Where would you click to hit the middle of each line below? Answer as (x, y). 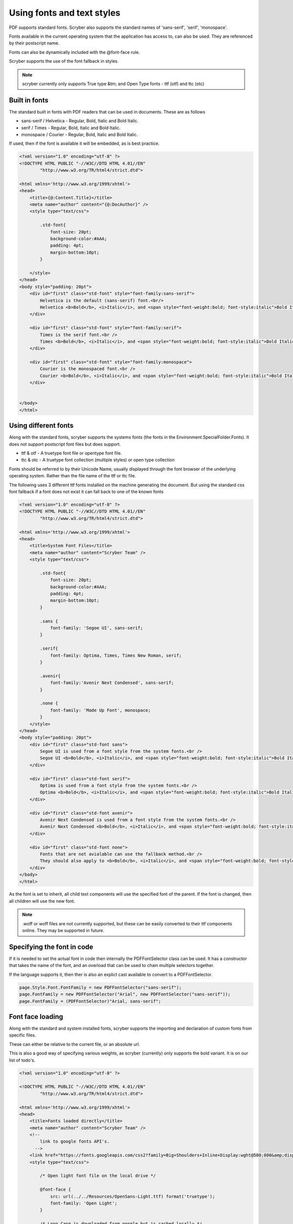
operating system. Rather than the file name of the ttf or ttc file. (73, 476)
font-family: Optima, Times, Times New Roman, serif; (116, 655)
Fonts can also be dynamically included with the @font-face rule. (74, 52)
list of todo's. (22, 1060)
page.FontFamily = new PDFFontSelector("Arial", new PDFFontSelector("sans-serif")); (125, 994)
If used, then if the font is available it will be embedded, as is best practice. (84, 143)
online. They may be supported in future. (63, 931)
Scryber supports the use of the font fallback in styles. (64, 61)
